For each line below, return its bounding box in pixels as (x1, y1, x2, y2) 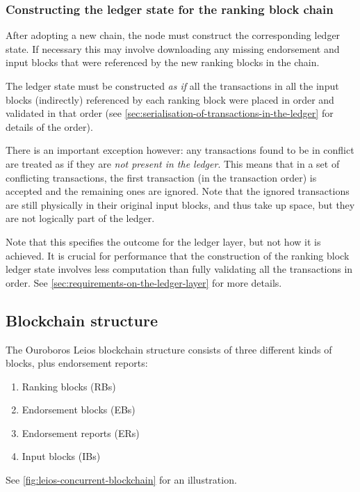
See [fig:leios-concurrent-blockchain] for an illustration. (6, 473, 237, 487)
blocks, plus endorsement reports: (6, 356, 148, 370)
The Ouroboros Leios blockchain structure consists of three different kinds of (6, 342, 332, 356)
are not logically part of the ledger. (6, 211, 155, 225)
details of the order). (6, 119, 93, 134)
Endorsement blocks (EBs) (22, 402, 136, 417)
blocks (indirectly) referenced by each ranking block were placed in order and (6, 92, 334, 106)
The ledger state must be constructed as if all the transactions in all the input (6, 79, 339, 93)
